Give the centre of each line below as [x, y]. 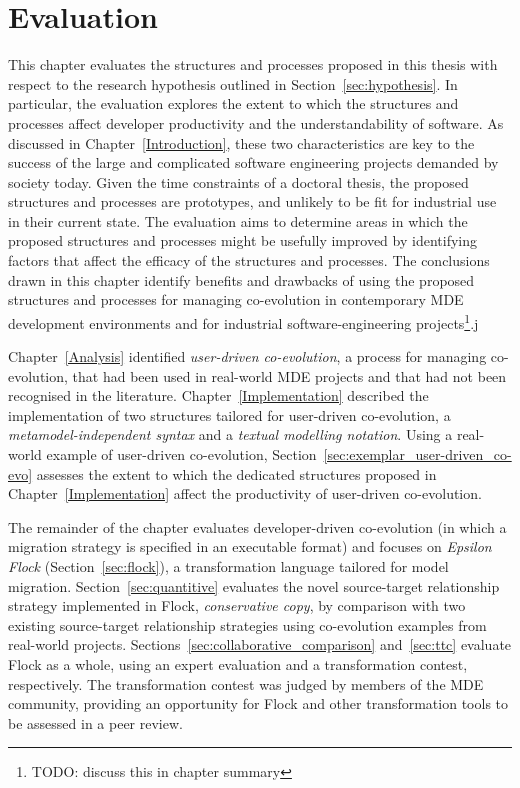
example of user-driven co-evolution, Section [181, 454]
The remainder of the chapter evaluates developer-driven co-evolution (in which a [257, 526]
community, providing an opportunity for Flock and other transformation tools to [258, 703]
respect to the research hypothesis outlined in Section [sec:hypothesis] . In [233, 83]
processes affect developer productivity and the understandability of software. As [256, 122]
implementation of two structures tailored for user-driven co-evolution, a [229, 414]
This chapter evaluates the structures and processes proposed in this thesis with [253, 64]
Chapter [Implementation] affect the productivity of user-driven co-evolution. [245, 493]
